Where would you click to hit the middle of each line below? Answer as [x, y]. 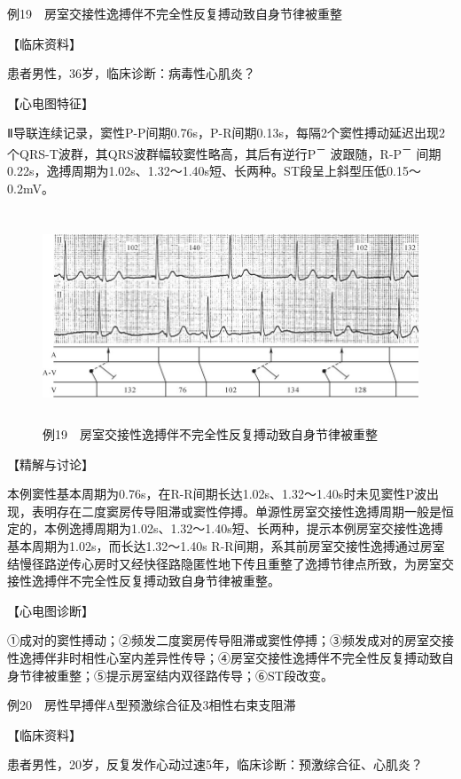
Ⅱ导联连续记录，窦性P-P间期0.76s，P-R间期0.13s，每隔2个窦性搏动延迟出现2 [226, 133]
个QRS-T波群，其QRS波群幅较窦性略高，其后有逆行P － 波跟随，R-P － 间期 [224, 152]
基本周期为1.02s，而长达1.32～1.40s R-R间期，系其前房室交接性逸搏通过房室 [226, 545]
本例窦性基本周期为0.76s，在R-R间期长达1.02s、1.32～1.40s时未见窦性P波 [217, 494]
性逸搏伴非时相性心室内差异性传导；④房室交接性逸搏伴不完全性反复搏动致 [224, 657]
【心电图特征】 [51, 102]
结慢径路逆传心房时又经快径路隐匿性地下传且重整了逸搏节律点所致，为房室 [224, 563]
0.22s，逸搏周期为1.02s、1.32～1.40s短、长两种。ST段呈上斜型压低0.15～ [214, 171]
